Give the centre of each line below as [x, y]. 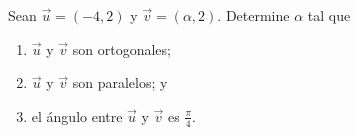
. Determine [253, 15]
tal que [329, 15]
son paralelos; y [120, 82]
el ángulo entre [77, 115]
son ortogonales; [121, 48]
